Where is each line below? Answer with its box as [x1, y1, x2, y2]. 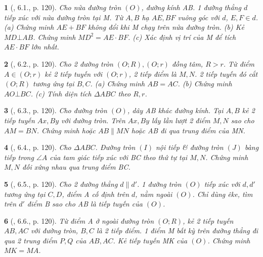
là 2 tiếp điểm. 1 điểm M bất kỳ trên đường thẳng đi [97, 225, 258, 236]
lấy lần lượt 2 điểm [152, 115, 210, 125]
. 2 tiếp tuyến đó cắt [195, 68, 258, 79]
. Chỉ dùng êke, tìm [192, 188, 253, 199]
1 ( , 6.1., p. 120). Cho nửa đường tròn [4, 2, 121, 12]
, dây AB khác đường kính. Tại [127, 105, 224, 116]
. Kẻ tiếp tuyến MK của [113, 235, 188, 245]
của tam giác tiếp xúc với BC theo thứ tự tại [50, 151, 188, 162]
